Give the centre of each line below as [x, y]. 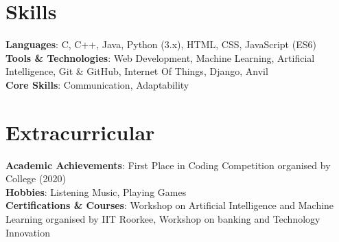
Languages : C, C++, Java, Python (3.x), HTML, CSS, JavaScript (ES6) [161, 44]
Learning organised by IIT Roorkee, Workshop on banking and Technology [163, 219]
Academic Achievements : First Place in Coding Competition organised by [168, 165]
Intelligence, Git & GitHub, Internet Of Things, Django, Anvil [137, 71]
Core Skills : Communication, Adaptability [97, 84]
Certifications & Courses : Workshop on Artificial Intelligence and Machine [170, 205]
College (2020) [36, 178]
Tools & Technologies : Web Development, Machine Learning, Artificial [160, 57]
